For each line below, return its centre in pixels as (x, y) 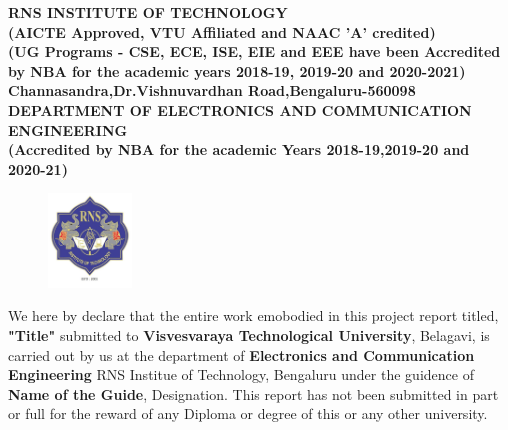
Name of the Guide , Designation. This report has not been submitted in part (253, 393)
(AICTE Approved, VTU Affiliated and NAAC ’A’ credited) (222, 31)
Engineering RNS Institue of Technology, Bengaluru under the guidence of (241, 374)
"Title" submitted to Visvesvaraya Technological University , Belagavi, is (249, 335)
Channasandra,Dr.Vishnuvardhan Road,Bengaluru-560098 (212, 90)
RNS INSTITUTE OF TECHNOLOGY (148, 12)
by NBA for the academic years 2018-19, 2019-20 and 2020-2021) (237, 70)
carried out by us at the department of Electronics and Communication (241, 354)
